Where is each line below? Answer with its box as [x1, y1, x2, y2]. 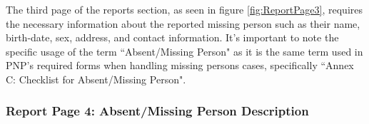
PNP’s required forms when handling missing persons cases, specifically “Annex [6, 58, 354, 73]
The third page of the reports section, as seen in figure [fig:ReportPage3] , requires [6, 2, 363, 16]
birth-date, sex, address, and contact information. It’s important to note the [6, 30, 339, 45]
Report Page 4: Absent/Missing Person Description [6, 102, 309, 120]
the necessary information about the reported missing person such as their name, [6, 16, 360, 31]
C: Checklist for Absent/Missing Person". [6, 71, 186, 86]
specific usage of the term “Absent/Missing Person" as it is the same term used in [6, 43, 363, 58]
